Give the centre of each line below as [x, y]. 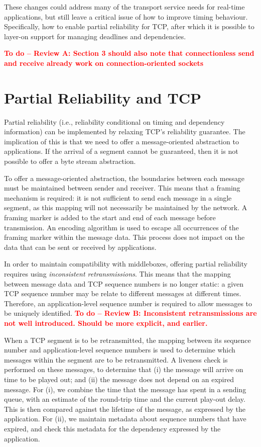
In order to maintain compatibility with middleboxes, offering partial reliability [126, 264]
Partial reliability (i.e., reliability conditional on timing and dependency [114, 121]
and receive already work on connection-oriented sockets [104, 63]
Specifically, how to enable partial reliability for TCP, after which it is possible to [129, 26]
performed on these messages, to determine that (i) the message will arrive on [124, 369]
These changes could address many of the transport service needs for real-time [124, 7]
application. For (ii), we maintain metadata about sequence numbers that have [125, 419]
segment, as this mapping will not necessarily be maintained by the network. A [126, 207]
